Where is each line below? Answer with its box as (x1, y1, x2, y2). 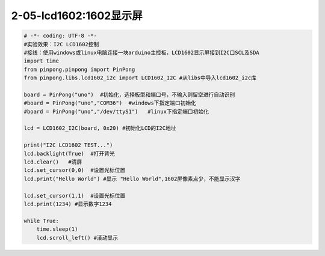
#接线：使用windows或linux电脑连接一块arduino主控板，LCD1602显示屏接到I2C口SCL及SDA (23, 49, 260, 56)
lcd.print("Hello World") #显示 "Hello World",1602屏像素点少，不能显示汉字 (23, 175, 241, 182)
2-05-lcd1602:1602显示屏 (11, 9, 143, 22)
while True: (23, 217, 60, 224)
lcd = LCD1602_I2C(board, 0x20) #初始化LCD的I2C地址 (23, 125, 176, 132)
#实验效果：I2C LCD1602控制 (23, 41, 99, 47)
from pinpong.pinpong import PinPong (23, 66, 135, 73)
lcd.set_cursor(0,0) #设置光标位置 (23, 167, 126, 174)
